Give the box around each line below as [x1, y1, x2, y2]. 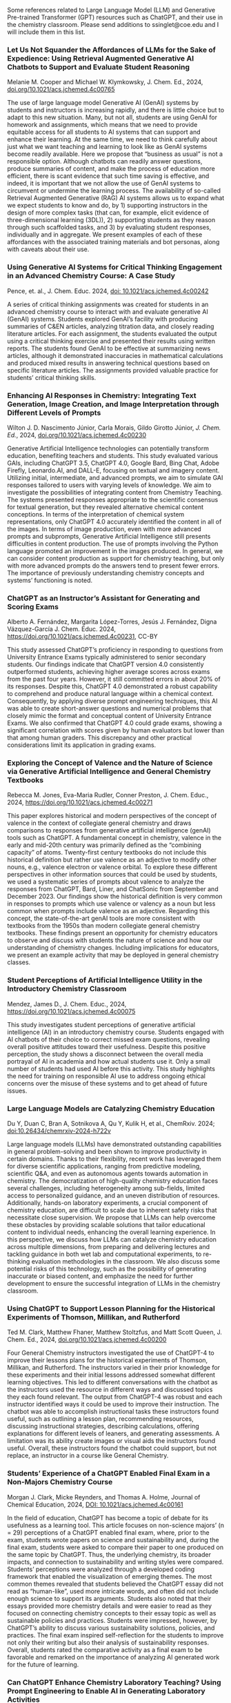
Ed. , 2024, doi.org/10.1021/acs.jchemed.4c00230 [7, 430, 147, 439]
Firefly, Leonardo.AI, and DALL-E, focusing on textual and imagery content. [7, 466, 220, 475]
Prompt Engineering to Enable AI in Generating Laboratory [7, 1686, 205, 1695]
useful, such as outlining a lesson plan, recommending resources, [7, 1415, 194, 1423]
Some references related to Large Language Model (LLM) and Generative [7, 6, 216, 14]
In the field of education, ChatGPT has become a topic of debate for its [7, 1513, 209, 1522]
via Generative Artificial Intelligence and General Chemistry [7, 767, 212, 777]
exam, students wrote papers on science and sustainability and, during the [7, 1535, 219, 1544]
